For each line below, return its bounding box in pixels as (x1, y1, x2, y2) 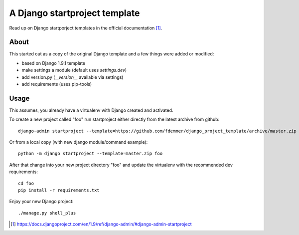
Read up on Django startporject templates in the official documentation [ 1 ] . (9, 25, 162, 31)
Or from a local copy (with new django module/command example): (9, 139, 148, 145)
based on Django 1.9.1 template (21, 60, 86, 66)
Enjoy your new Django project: (9, 199, 74, 205)
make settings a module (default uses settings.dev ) (21, 67, 127, 73)
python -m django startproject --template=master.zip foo (18, 151, 163, 157)
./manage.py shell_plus (18, 210, 76, 216)
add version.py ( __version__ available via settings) (21, 74, 124, 80)
